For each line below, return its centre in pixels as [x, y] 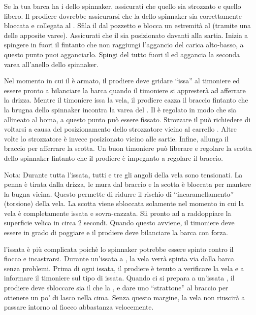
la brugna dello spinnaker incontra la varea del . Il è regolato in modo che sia [120, 109]
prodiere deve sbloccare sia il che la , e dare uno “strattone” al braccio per [116, 288]
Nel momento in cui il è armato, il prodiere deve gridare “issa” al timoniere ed [122, 81]
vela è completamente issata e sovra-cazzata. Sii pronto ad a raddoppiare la [118, 213]
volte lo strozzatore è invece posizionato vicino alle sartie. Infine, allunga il [116, 138]
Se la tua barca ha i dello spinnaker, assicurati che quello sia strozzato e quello [123, 6]
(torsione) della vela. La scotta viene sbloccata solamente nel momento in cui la [124, 203]
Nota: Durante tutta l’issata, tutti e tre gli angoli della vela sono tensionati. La [123, 174]
